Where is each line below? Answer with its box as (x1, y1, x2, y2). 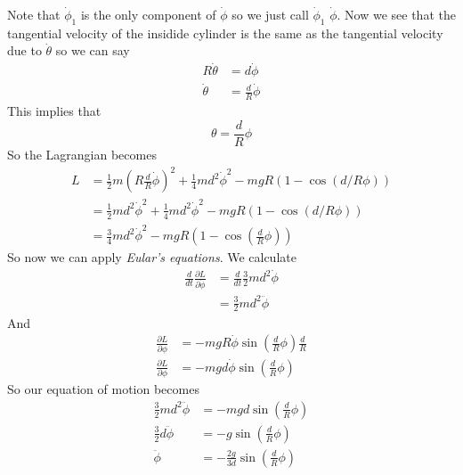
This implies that (7, 102, 102, 120)
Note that (7, 5, 61, 23)
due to (7, 41, 42, 60)
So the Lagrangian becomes (7, 144, 157, 163)
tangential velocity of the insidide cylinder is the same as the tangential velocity (7, 23, 443, 42)
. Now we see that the (337, 5, 456, 23)
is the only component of (80, 5, 216, 23)
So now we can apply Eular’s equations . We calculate (7, 248, 296, 266)
